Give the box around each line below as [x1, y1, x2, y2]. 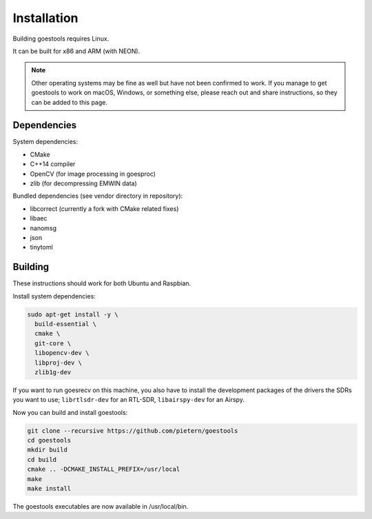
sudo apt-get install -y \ [27, 310, 118, 318]
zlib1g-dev [34, 368, 72, 376]
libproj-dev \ [34, 358, 83, 367]
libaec [30, 214, 48, 223]
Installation [12, 10, 79, 26]
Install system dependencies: [12, 292, 96, 300]
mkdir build [27, 446, 68, 454]
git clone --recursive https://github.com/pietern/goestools [27, 427, 238, 434]
